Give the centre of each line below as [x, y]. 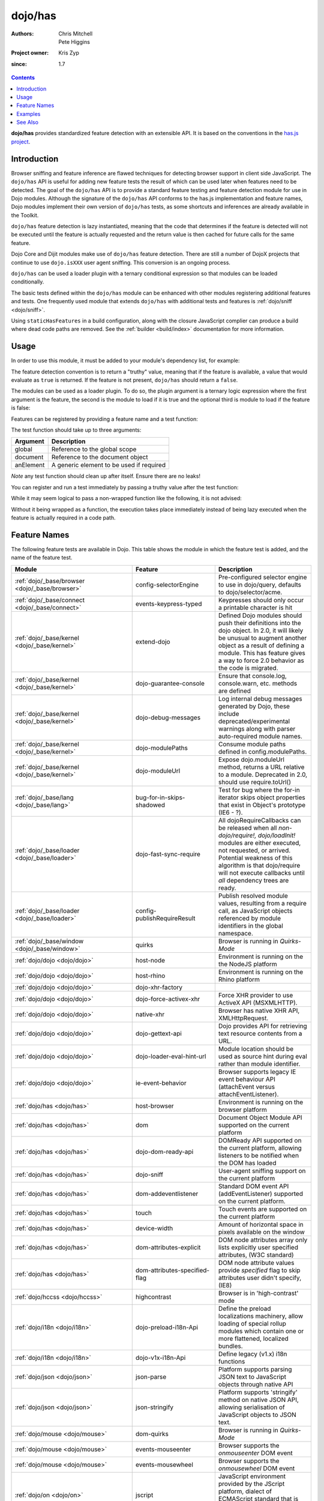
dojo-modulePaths [162, 747]
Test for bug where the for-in [259, 790]
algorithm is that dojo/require [259, 865]
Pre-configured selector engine [262, 577]
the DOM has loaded [247, 1163]
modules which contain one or [261, 1331]
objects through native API [256, 1384]
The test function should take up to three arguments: [76, 430]
